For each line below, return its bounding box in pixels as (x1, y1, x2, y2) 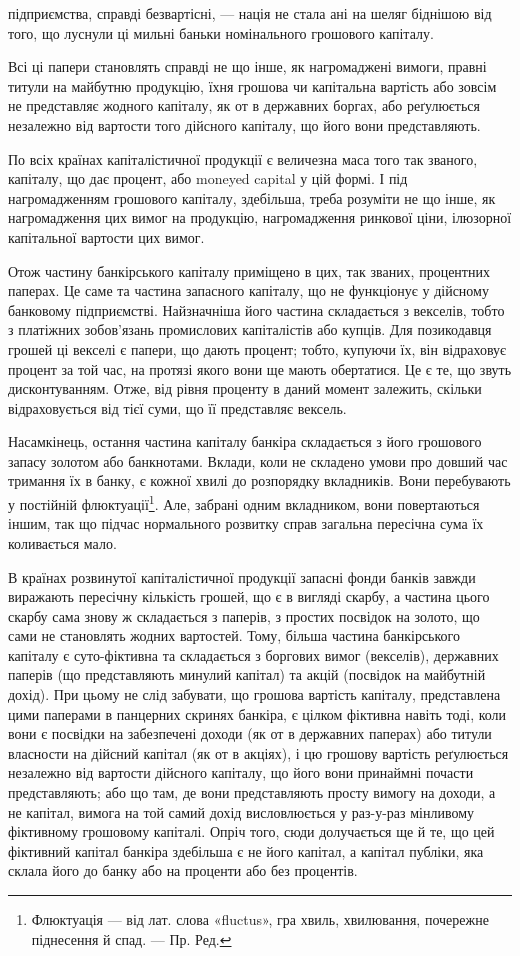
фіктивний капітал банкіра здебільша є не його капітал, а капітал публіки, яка (8, 840, 484, 861)
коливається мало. (8, 532, 117, 553)
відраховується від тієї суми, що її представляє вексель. (8, 397, 347, 418)
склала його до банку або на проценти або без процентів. (8, 860, 358, 881)
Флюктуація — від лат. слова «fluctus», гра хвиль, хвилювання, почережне (31, 909, 489, 929)
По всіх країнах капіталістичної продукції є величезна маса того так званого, (8, 148, 478, 169)
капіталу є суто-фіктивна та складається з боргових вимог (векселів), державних (8, 644, 499, 665)
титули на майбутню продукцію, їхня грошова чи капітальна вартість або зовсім (8, 75, 497, 96)
